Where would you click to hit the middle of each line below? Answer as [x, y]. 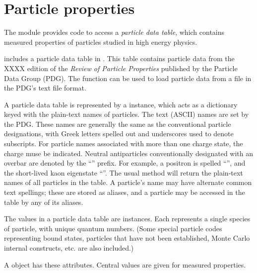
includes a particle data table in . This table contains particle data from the [119, 58]
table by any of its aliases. [44, 202]
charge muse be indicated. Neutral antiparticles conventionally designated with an [129, 153]
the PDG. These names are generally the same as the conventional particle [118, 124]
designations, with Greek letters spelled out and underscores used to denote [119, 134]
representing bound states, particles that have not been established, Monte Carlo [127, 238]
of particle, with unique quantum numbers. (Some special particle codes [113, 228]
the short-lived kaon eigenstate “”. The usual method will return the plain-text [124, 172]
